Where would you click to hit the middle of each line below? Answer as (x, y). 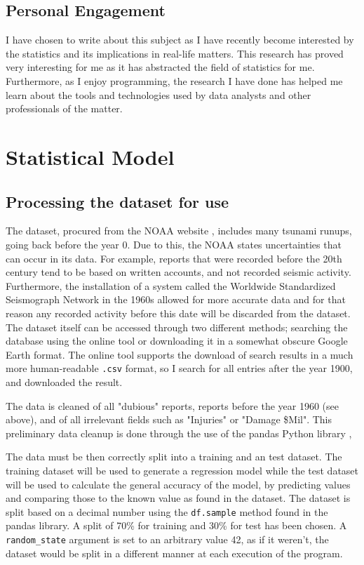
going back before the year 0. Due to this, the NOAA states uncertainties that (174, 244)
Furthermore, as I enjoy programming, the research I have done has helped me (174, 80)
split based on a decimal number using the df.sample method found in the (167, 511)
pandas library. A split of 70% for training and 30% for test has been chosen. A (176, 525)
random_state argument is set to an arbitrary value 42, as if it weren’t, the (167, 539)
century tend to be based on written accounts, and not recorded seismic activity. (178, 272)
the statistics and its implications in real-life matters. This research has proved (175, 53)
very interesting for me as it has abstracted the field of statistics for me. (160, 67)
